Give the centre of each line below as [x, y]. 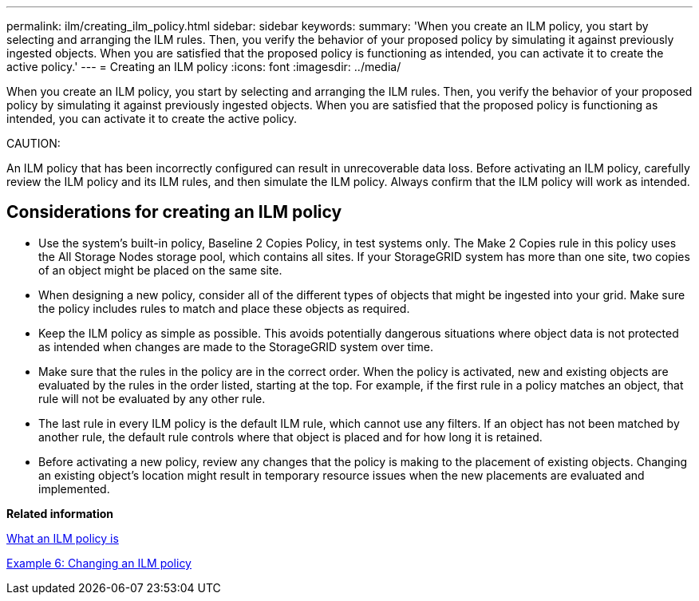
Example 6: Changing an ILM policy [99, 563]
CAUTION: [34, 143]
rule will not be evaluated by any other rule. [152, 398]
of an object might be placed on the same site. [160, 270]
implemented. [74, 488]
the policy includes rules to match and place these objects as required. [224, 308]
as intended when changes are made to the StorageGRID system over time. [236, 346]
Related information [60, 513]
